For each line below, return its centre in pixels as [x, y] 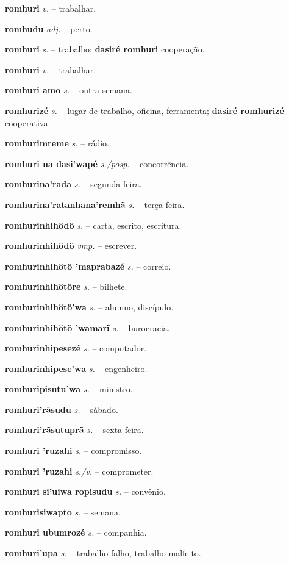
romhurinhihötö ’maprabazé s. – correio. [88, 266]
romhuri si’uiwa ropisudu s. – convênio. [85, 491]
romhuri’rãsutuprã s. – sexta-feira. [74, 430]
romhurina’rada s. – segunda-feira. [73, 184]
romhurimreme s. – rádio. [57, 143]
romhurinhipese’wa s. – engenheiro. [76, 368]
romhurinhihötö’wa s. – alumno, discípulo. [89, 307]
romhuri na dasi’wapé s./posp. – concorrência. [97, 163]
